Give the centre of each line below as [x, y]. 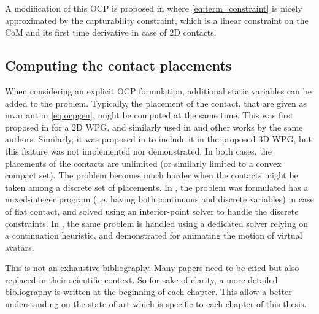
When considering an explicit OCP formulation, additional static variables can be [158, 90]
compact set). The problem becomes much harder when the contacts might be [152, 175]
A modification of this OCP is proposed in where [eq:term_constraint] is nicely [154, 8]
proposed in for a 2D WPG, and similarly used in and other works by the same [154, 127]
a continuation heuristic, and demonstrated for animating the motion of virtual [154, 235]
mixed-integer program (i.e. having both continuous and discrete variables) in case [159, 199]
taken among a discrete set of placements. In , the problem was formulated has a [157, 187]
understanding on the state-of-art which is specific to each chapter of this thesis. [156, 304]
